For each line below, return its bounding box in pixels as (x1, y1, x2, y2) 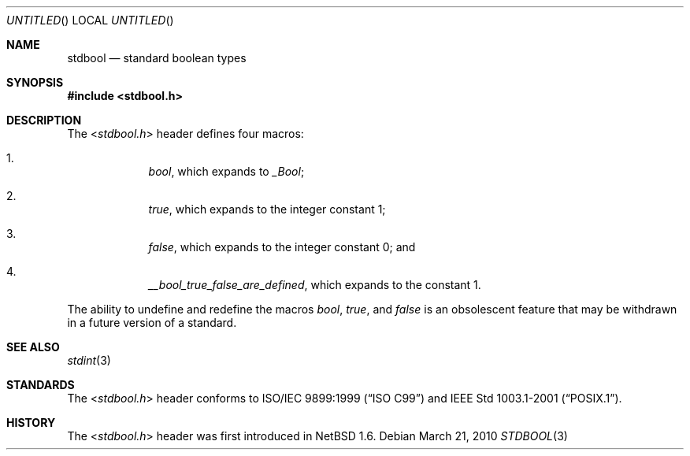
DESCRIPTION (6, 113, 82, 127)
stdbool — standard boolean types (67, 51, 247, 65)
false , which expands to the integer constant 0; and (148, 240, 416, 254)
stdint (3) (67, 354, 111, 367)
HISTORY (6, 416, 56, 429)
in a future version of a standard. (67, 316, 237, 329)
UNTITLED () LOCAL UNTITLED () (6, 13, 174, 27)
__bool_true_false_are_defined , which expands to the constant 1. (148, 278, 481, 291)
